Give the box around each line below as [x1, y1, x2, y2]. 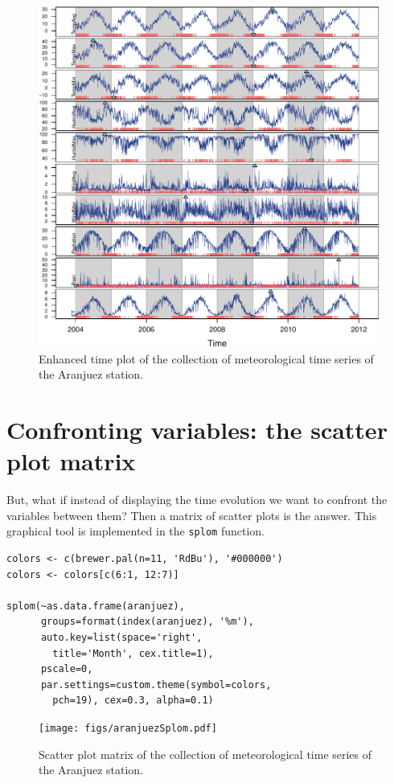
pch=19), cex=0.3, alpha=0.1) [52, 695, 214, 707]
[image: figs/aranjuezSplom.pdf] [39, 722, 217, 734]
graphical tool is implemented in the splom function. [6, 523, 265, 539]
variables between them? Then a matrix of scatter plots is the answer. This [6, 506, 377, 523]
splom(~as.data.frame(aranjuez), [6, 600, 185, 612]
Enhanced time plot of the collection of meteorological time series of [39, 350, 374, 367]
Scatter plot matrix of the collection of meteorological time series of [39, 745, 372, 762]
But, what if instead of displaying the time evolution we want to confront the [6, 491, 388, 508]
